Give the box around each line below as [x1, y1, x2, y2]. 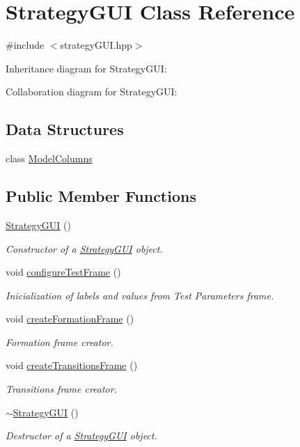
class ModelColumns [6, 151, 93, 166]
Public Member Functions [6, 185, 196, 207]
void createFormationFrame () [6, 311, 134, 326]
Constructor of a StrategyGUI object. [6, 241, 163, 256]
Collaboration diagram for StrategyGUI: [6, 84, 177, 99]
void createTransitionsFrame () [6, 358, 138, 372]
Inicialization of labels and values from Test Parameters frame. [6, 288, 274, 302]
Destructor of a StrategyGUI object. [6, 428, 157, 443]
